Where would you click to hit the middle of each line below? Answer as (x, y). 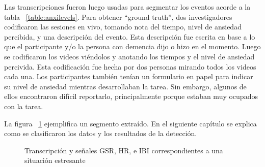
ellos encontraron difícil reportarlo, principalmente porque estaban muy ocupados (131, 96)
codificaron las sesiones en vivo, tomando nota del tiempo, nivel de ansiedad (123, 27)
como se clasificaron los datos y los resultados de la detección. (101, 133)
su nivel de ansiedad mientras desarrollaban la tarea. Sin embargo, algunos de (125, 86)
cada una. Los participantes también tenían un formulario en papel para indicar (129, 76)
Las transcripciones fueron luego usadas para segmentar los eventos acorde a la (127, 7)
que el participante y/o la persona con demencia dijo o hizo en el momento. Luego (132, 46)
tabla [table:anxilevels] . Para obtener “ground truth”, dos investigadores (118, 16)
